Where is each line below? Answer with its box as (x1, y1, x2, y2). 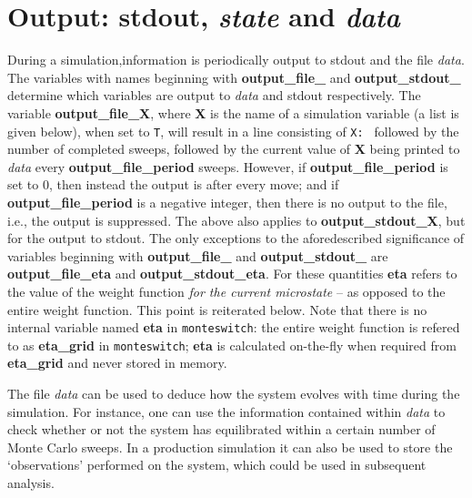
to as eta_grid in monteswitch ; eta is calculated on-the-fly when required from (7, 335, 457, 354)
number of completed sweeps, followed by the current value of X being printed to (7, 139, 460, 158)
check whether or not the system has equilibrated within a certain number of (7, 420, 436, 439)
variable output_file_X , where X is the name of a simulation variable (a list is (7, 103, 459, 122)
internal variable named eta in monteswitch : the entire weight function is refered (7, 318, 460, 337)
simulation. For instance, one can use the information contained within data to (7, 401, 446, 421)
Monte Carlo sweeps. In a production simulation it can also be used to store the (7, 437, 453, 456)
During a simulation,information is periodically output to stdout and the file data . (7, 50, 465, 69)
